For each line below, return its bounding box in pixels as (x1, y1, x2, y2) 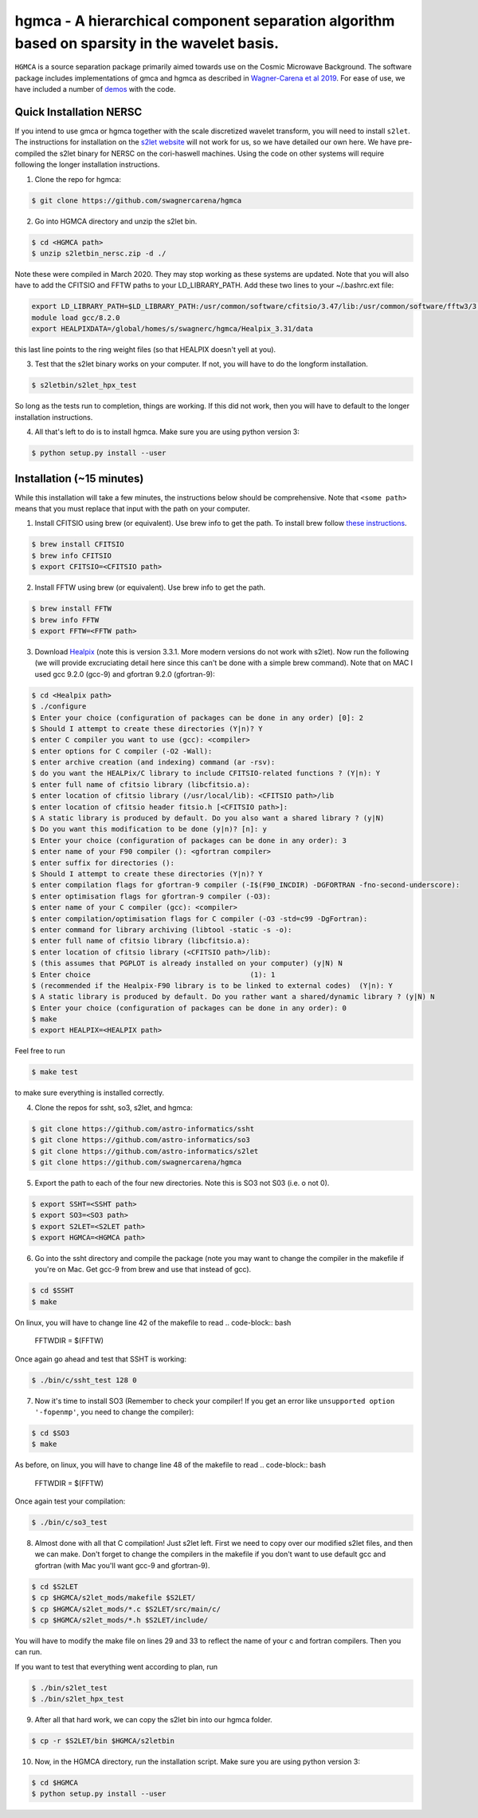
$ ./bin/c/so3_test (31, 1518, 108, 1528)
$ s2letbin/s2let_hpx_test (31, 381, 137, 390)
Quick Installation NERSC (14, 105, 143, 119)
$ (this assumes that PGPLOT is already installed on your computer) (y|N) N (31, 958, 343, 968)
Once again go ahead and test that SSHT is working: (14, 1354, 187, 1364)
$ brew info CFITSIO (31, 551, 112, 560)
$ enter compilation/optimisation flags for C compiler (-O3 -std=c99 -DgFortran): (31, 914, 368, 923)
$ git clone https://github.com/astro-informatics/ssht (31, 1124, 255, 1133)
